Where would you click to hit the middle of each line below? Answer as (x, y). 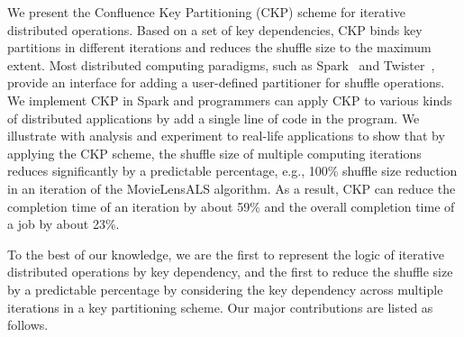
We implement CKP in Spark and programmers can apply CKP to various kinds (230, 100)
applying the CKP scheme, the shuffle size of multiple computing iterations (214, 153)
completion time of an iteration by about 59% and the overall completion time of (231, 206)
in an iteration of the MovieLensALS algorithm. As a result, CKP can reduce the (232, 188)
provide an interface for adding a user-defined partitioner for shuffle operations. (226, 82)
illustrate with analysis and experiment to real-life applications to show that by (226, 136)
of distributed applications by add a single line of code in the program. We (214, 118)
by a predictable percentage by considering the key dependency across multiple (225, 289)
